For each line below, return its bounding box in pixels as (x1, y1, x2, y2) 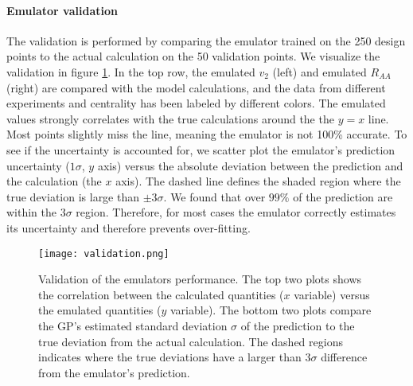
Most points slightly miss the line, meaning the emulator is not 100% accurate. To (6, 126, 407, 142)
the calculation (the (6, 173, 102, 189)
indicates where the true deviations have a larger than (38, 349, 302, 365)
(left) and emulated (272, 63, 367, 80)
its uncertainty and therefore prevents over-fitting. (6, 219, 251, 236)
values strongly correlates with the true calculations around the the (6, 110, 334, 127)
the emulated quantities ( (38, 302, 162, 318)
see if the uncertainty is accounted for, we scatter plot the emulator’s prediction (6, 141, 395, 158)
